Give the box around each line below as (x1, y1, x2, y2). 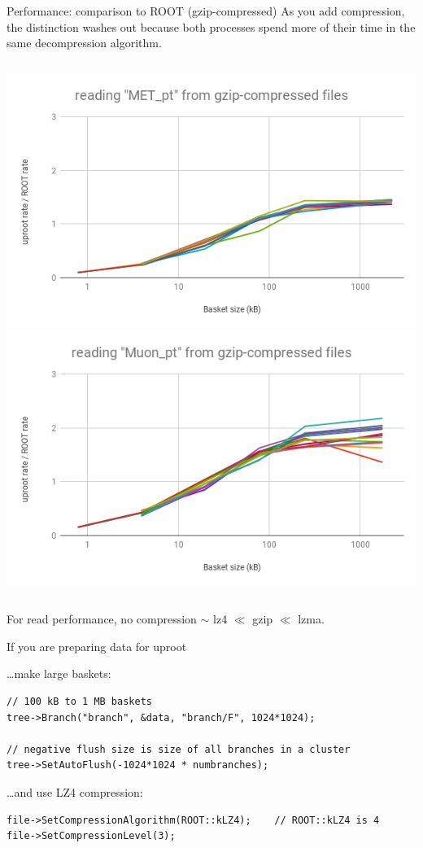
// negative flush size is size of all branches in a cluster (7, 743, 351, 755)
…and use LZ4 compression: (7, 783, 143, 800)
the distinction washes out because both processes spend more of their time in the (7, 18, 416, 35)
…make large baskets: (7, 665, 111, 682)
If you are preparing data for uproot (7, 637, 187, 654)
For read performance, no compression (7, 610, 197, 627)
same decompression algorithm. (7, 34, 162, 51)
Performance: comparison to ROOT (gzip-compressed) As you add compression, (7, 2, 405, 19)
